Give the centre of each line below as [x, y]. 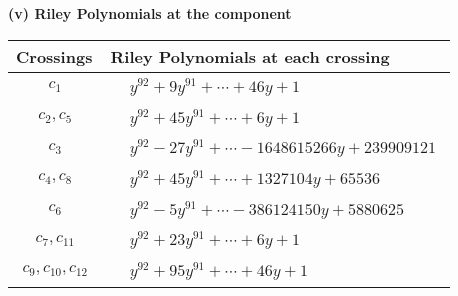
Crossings [54, 56]
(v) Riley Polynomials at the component [150, 13]
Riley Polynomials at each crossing [250, 56]
